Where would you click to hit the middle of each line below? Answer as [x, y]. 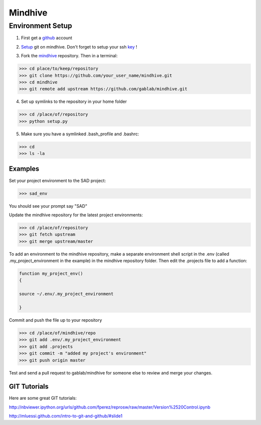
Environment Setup [41, 26]
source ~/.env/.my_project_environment [66, 294]
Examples [24, 169]
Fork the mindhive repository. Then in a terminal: [69, 56]
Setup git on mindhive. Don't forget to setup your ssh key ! [79, 47]
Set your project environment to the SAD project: [58, 180]
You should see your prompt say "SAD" [48, 206]
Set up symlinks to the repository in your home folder [74, 101]
